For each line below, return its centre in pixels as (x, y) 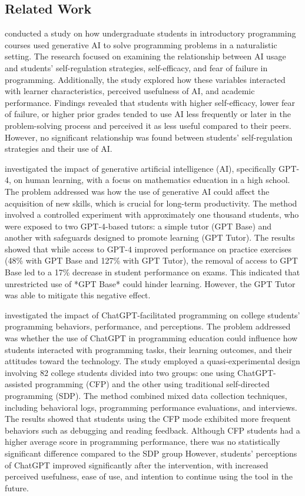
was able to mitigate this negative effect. (78, 295)
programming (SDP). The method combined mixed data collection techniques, (146, 396)
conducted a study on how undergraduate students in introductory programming (150, 33)
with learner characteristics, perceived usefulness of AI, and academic (130, 91)
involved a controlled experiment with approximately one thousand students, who (152, 214)
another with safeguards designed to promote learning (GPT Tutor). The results (150, 237)
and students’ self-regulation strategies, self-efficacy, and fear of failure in (136, 67)
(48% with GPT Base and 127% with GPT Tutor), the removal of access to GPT (151, 260)
